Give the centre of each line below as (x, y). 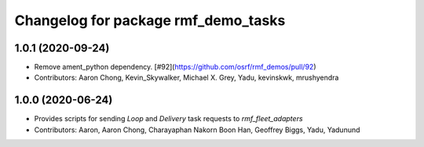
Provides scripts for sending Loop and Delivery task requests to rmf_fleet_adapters (168, 119)
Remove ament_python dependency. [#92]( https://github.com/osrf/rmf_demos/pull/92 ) (175, 67)
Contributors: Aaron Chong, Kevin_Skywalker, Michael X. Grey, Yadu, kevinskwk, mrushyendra (186, 77)
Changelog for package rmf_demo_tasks (150, 20)
